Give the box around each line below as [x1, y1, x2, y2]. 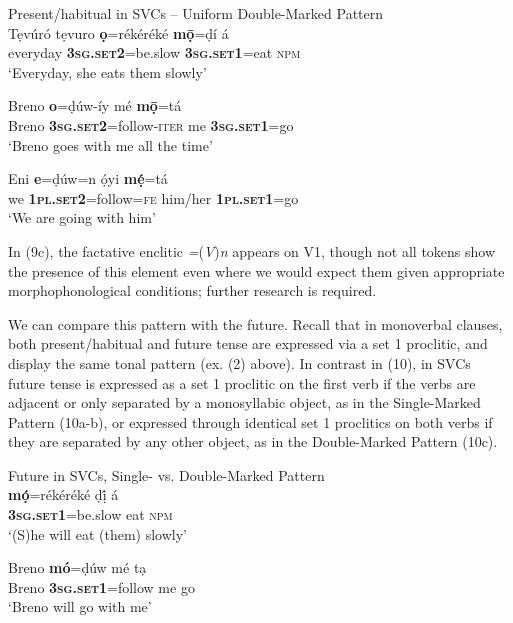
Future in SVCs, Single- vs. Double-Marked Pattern [8, 464, 325, 485]
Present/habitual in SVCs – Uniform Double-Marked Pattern [8, 3, 384, 23]
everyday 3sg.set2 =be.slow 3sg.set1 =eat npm [8, 42, 301, 63]
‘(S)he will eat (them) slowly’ [8, 523, 187, 544]
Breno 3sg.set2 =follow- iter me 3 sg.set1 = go [8, 114, 294, 135]
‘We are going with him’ [8, 207, 156, 228]
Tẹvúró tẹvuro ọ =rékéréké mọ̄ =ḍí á [8, 22, 229, 43]
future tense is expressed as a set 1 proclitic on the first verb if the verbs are [8, 372, 476, 393]
